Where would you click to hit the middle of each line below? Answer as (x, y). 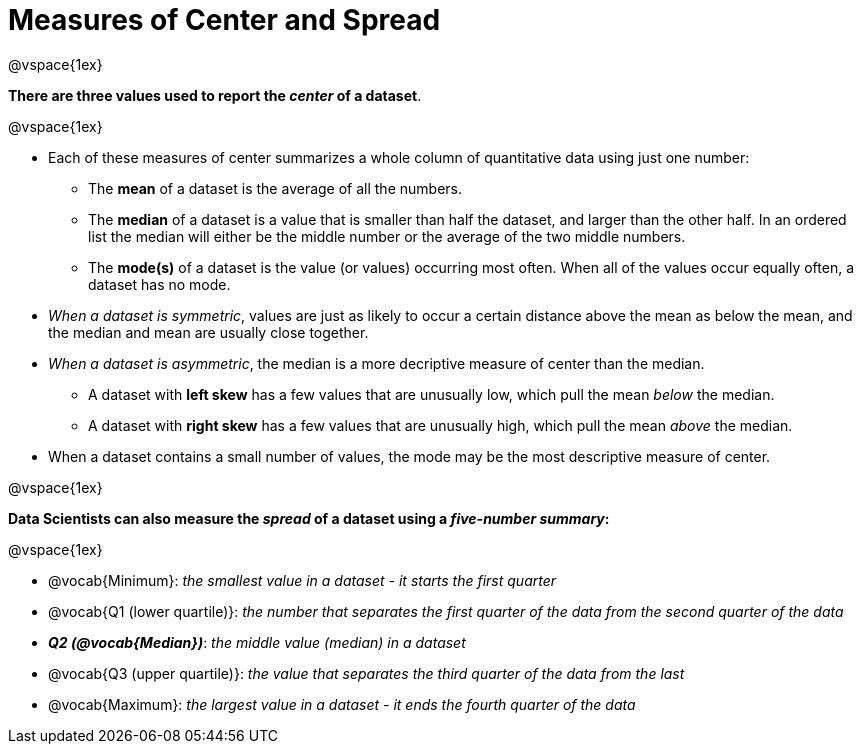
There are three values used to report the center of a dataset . (215, 95)
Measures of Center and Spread (224, 20)
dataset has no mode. (159, 284)
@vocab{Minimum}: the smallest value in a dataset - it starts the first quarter (302, 580)
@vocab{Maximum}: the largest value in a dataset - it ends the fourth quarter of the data (342, 704)
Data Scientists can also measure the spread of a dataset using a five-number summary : (309, 518)
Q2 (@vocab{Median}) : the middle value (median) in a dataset (257, 642)
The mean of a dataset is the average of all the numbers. (275, 188)
